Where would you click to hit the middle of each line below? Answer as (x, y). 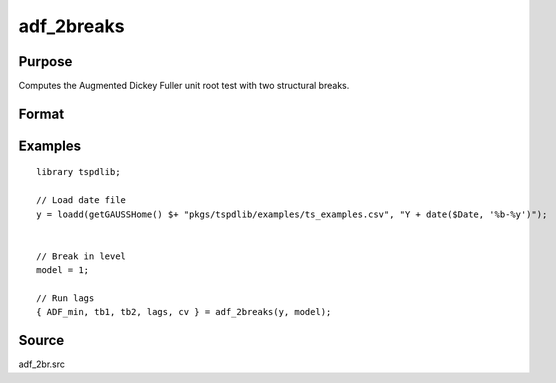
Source (41, 340)
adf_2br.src (41, 364)
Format (41, 113)
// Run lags (65, 298)
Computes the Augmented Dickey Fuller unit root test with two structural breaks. (184, 86)
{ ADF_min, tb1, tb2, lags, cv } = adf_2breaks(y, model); (184, 312)
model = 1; (63, 270)
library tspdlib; (78, 172)
